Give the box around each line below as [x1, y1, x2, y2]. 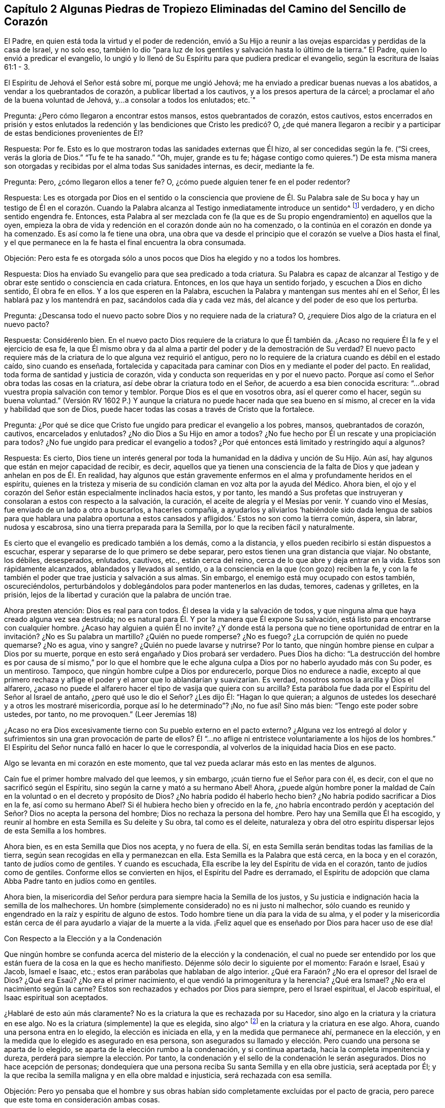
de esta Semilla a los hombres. [4, 826, 107, 835]
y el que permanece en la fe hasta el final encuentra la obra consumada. [4, 238, 246, 247]
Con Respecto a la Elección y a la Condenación [4, 934, 162, 943]
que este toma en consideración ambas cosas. [4, 1095, 160, 1104]
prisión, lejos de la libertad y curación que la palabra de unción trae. [4, 590, 232, 600]
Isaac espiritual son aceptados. [4, 993, 108, 1002]
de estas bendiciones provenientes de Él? [4, 129, 143, 138]
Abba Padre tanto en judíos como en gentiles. [4, 877, 156, 886]
